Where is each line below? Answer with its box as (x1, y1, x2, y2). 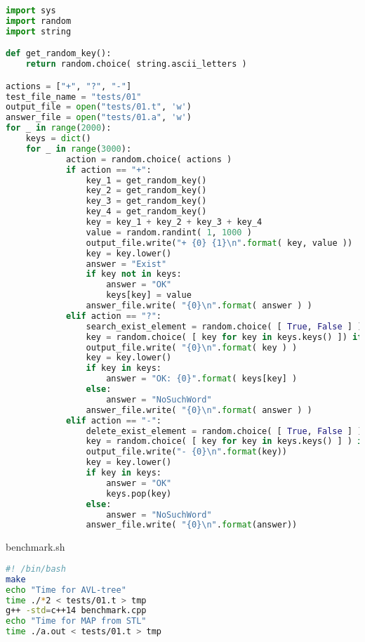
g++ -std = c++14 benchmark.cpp (6, 605, 147, 616)
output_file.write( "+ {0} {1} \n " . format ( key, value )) (86, 237, 353, 248)
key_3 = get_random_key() (86, 196, 207, 207)
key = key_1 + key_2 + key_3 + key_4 (86, 217, 263, 228)
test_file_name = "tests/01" (6, 91, 142, 102)
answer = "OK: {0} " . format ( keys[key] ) (106, 374, 298, 384)
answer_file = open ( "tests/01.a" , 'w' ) (6, 112, 192, 123)
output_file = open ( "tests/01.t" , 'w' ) (6, 102, 192, 112)
